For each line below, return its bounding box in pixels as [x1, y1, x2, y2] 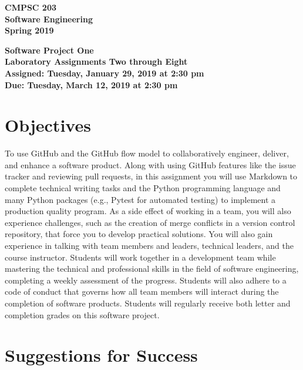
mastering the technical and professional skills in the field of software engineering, [5, 262, 299, 275]
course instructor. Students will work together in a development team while [5, 251, 276, 263]
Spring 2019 [5, 24, 54, 36]
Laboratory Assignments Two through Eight [5, 55, 188, 68]
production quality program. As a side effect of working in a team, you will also [5, 205, 291, 217]
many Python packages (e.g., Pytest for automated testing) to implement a [5, 193, 276, 205]
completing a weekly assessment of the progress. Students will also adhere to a [5, 274, 287, 286]
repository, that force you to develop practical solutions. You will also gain [5, 228, 273, 240]
